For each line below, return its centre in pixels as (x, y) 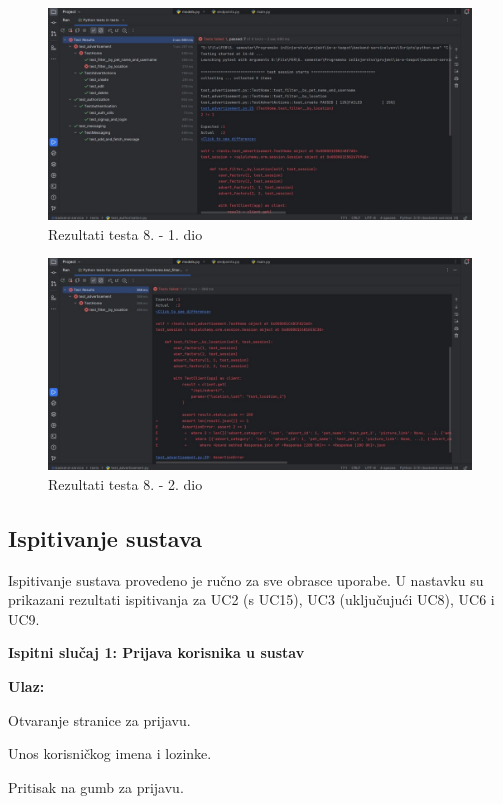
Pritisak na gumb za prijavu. (96, 786)
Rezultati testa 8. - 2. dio (125, 483)
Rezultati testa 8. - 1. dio (125, 233)
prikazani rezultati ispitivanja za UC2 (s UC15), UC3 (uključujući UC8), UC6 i (251, 599)
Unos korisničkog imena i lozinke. (110, 753)
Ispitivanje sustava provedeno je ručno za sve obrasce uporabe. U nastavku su (246, 579)
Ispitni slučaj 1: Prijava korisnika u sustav (156, 652)
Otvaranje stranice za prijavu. (99, 719)
